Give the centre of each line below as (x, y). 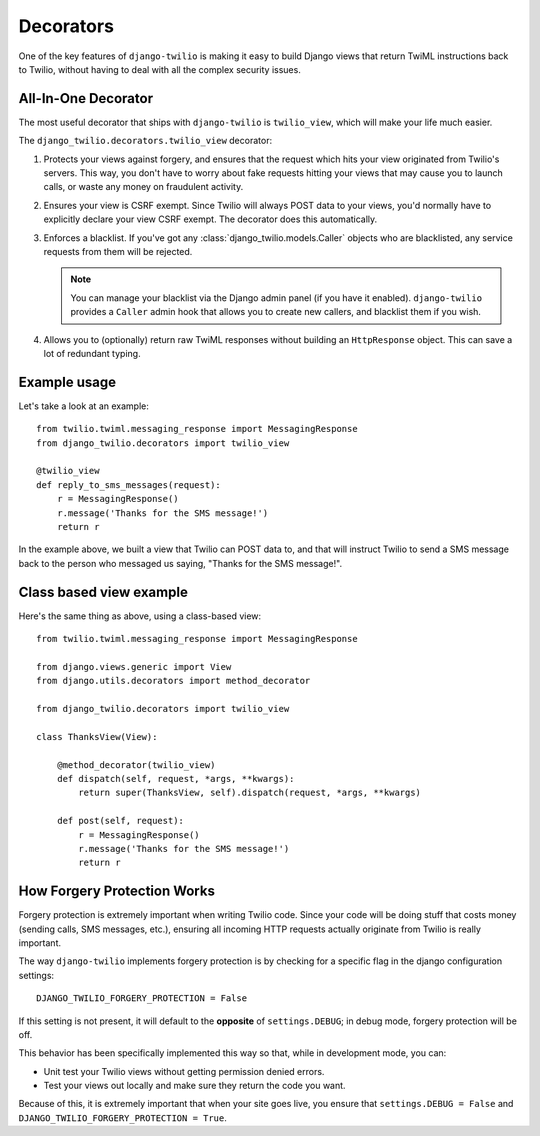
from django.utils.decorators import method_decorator (173, 681)
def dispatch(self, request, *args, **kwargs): (175, 778)
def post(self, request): (120, 821)
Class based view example (103, 591)
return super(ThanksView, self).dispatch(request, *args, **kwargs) (250, 793)
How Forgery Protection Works (116, 891)
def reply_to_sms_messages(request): (129, 484)
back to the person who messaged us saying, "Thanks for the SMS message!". (180, 563)
